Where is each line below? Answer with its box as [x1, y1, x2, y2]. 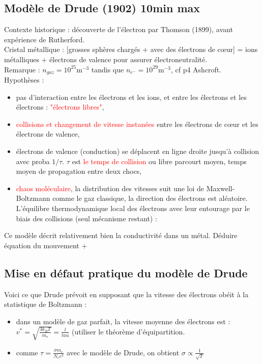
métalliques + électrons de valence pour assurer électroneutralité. [4, 54, 208, 64]
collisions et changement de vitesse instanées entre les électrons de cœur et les [16, 118, 258, 129]
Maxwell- [206, 183, 235, 193]
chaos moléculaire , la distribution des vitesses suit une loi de [16, 183, 204, 193]
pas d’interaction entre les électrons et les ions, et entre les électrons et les [16, 91, 247, 102]
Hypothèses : [4, 74, 44, 85]
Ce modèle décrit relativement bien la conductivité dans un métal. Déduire [4, 230, 238, 241]
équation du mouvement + [4, 240, 87, 250]
